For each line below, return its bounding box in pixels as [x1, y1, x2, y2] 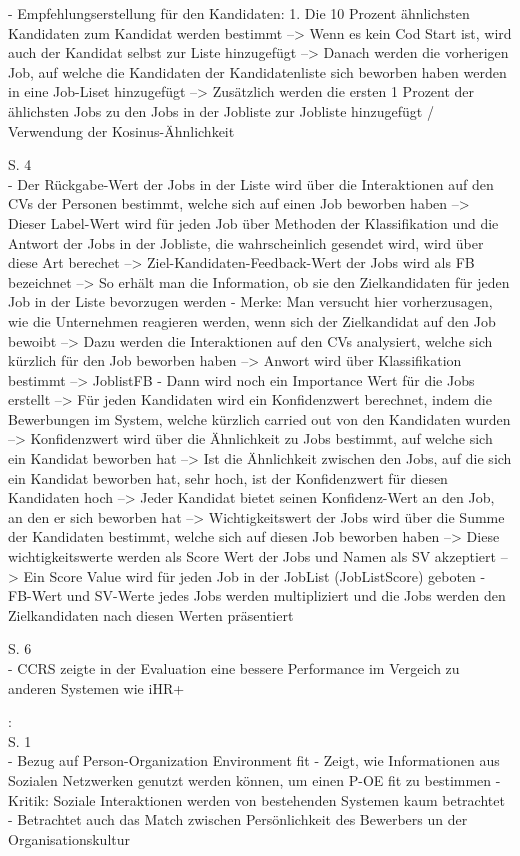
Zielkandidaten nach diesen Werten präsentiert [8, 604, 294, 625]
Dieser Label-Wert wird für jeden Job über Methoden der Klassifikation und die [8, 212, 499, 233]
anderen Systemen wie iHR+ [8, 677, 185, 698]
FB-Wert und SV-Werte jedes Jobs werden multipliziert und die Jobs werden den [8, 585, 506, 606]
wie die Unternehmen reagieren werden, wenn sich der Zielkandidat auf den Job [8, 310, 496, 331]
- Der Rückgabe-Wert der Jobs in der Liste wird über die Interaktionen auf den [8, 173, 494, 194]
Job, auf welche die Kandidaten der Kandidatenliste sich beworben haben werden [8, 61, 507, 82]
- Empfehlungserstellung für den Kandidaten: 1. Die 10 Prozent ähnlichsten [8, 3, 470, 23]
